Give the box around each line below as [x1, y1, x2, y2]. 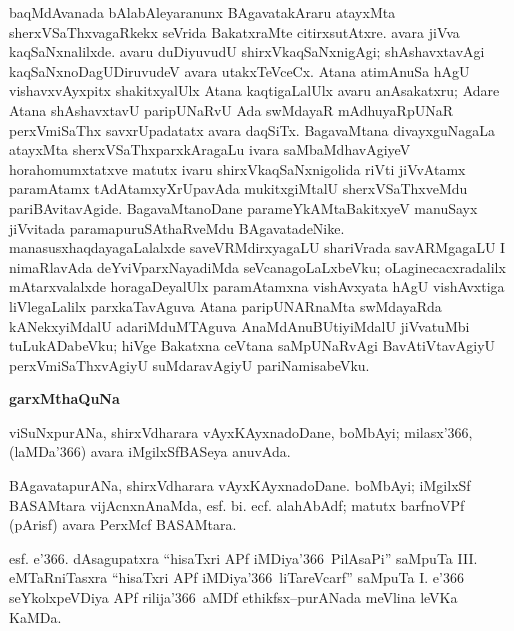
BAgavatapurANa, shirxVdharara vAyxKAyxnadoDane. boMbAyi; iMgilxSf [9, 475, 471, 496]
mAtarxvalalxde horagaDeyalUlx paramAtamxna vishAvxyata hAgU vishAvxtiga [9, 276, 505, 297]
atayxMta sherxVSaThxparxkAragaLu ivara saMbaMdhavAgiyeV [9, 139, 411, 160]
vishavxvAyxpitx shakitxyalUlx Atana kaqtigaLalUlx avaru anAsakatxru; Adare [9, 80, 500, 101]
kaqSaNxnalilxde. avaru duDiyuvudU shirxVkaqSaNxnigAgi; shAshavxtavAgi [9, 41, 485, 62]
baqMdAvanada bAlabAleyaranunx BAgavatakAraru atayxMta [9, 2, 396, 22]
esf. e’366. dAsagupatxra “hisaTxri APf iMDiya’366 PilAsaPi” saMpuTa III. [9, 547, 478, 568]
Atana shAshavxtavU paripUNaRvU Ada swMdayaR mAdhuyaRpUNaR [9, 99, 454, 120]
